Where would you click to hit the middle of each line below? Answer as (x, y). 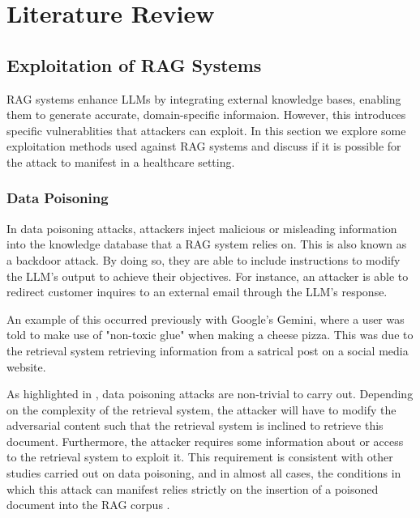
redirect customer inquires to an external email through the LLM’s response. (197, 292)
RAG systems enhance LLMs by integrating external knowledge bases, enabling (204, 98)
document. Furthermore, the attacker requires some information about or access (205, 441)
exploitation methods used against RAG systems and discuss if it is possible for (204, 146)
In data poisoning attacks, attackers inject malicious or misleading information (202, 228)
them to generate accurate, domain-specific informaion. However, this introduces (206, 115)
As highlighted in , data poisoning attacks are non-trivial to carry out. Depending (210, 394)
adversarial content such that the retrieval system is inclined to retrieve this (195, 425)
